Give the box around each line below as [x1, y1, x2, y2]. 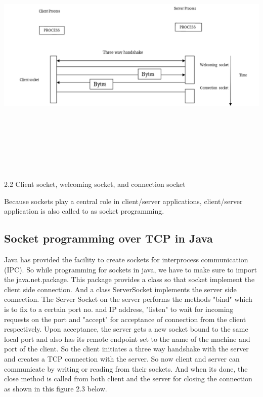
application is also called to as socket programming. [4, 206, 164, 216]
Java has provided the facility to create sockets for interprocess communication [4, 254, 248, 265]
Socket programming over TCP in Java [4, 230, 213, 246]
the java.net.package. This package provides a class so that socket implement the [4, 274, 255, 285]
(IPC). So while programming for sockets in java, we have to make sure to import [4, 264, 257, 274]
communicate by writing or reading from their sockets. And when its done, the [4, 363, 248, 374]
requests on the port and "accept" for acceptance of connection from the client [4, 313, 246, 324]
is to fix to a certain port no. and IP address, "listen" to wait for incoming [4, 304, 234, 314]
